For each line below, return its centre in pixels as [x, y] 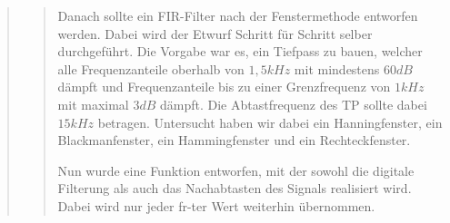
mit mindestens [337, 68]
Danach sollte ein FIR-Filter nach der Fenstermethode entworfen [238, 15]
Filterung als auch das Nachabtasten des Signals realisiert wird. [235, 188]
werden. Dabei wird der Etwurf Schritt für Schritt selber [215, 33]
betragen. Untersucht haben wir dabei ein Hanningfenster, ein [270, 122]
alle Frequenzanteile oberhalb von [151, 68]
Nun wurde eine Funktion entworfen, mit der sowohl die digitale [236, 170]
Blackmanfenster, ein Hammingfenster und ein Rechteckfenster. [234, 140]
